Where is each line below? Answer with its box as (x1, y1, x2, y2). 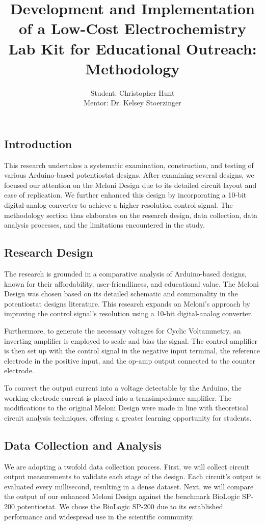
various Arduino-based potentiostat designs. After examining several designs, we (4, 170, 254, 180)
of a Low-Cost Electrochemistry (18, 18, 247, 39)
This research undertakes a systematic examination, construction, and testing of (4, 159, 254, 170)
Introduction (4, 135, 72, 151)
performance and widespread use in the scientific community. (4, 511, 194, 521)
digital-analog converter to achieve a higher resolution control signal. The (4, 200, 233, 210)
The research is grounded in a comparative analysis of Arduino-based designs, (4, 268, 247, 279)
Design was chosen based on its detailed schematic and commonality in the (4, 288, 238, 299)
